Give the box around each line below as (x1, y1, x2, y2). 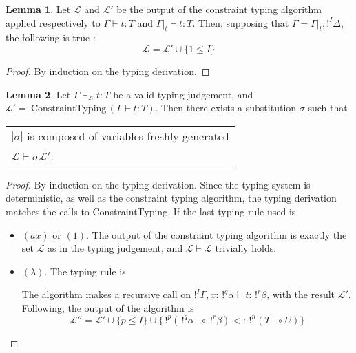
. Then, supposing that (192, 15, 289, 30)
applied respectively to (6, 15, 101, 30)
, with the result (266, 287, 335, 301)
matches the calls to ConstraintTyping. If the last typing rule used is (6, 204, 296, 218)
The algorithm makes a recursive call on (21, 287, 191, 301)
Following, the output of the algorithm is (21, 300, 194, 314)
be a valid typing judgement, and (113, 87, 253, 101)
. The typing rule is (44, 264, 126, 278)
